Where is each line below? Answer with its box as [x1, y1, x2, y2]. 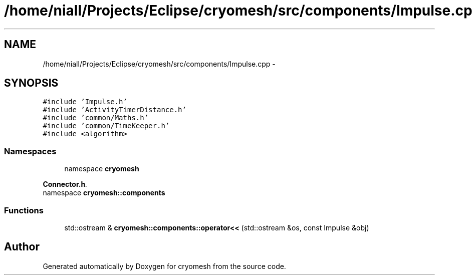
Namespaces [4, 146, 57, 156]
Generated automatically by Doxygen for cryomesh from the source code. [43, 261, 286, 270]
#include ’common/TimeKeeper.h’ [43, 122, 170, 130]
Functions [4, 205, 44, 215]
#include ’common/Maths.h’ [43, 114, 149, 122]
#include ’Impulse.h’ [43, 98, 127, 106]
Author [4, 240, 40, 253]
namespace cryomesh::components [43, 188, 165, 197]
